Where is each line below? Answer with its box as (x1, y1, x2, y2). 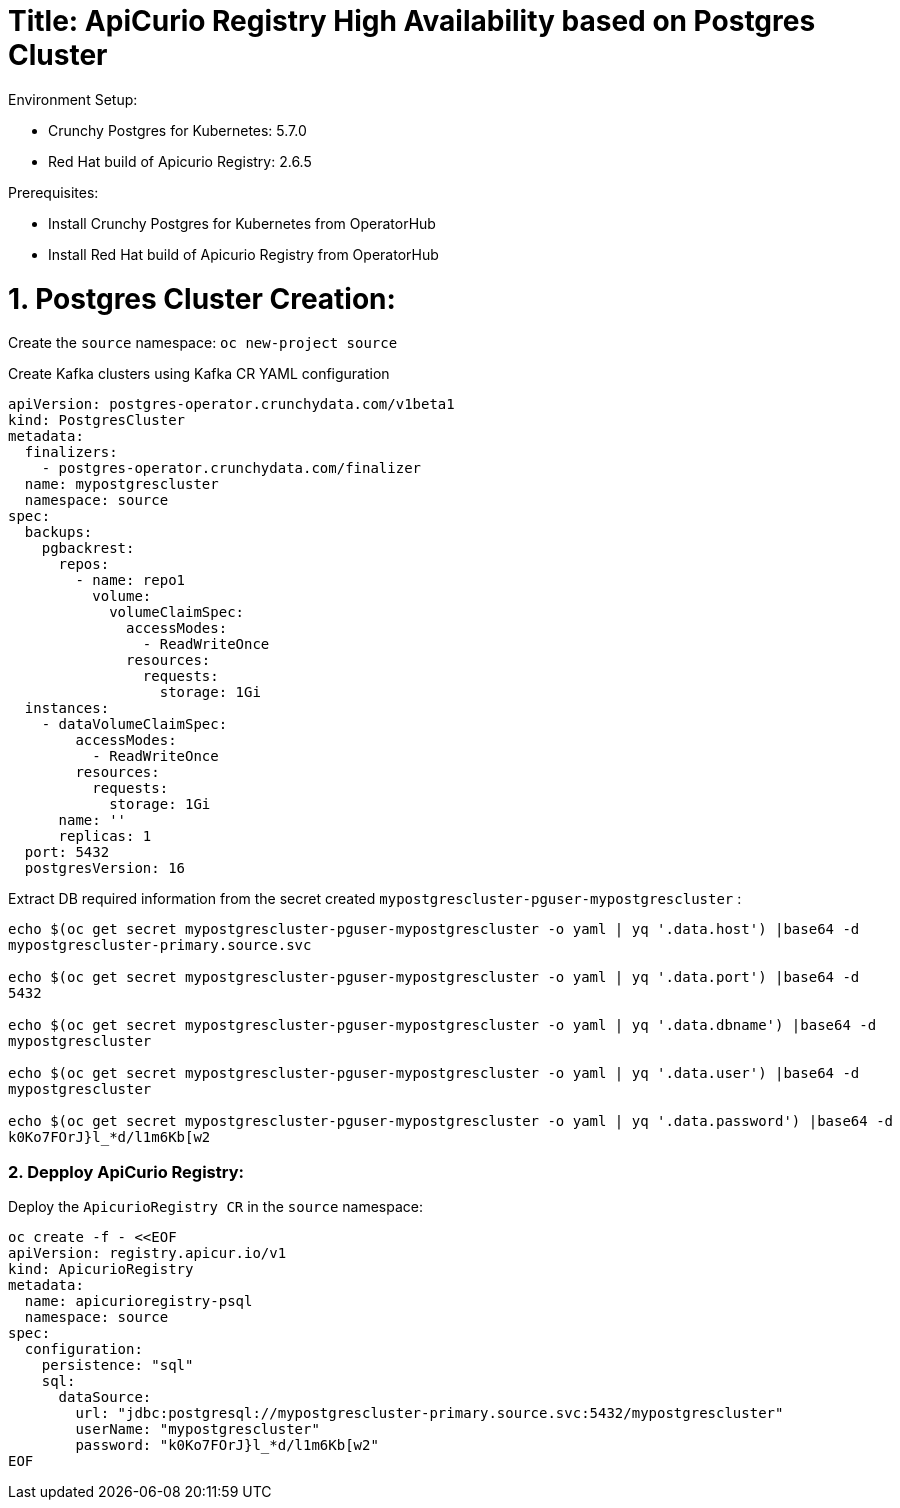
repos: (58, 556, 110, 573)
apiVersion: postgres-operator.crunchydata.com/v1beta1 (8, 396, 455, 413)
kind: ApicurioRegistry (8, 1261, 194, 1277)
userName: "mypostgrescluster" (75, 1421, 320, 1437)
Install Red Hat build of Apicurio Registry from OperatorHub (48, 245, 439, 263)
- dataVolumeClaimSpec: (41, 716, 228, 733)
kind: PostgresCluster (8, 412, 186, 429)
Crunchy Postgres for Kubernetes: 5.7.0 (48, 121, 307, 139)
